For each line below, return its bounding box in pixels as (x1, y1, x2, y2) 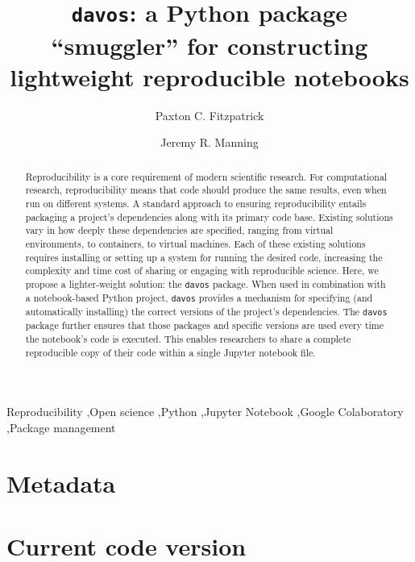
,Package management (6, 418, 116, 435)
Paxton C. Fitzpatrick (155, 106, 264, 123)
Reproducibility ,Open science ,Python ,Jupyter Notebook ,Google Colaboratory (6, 403, 404, 420)
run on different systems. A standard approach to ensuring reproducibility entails (25, 196, 367, 210)
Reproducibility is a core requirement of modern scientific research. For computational (25, 169, 388, 183)
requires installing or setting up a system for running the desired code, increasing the (25, 250, 383, 264)
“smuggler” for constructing (51, 28, 368, 61)
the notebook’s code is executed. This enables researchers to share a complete (25, 331, 351, 345)
